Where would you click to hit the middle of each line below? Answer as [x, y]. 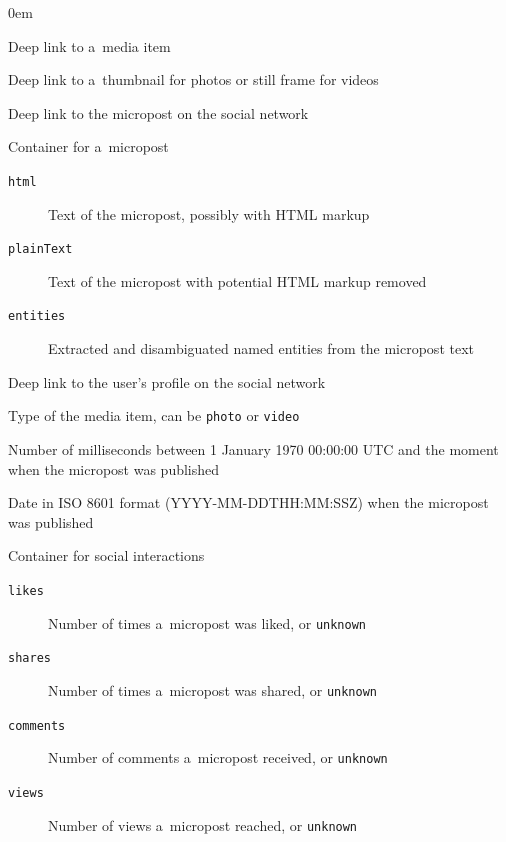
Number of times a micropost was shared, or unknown [213, 689]
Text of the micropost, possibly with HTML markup [209, 213]
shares [29, 658]
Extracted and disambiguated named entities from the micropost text [261, 348]
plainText [40, 249]
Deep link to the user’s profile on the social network [167, 381]
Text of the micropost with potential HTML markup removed [237, 280]
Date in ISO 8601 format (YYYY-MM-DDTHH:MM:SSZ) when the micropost [248, 502]
